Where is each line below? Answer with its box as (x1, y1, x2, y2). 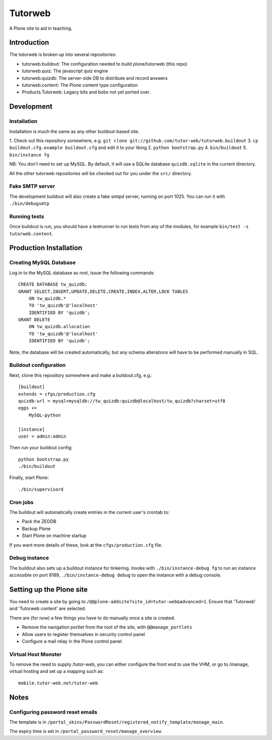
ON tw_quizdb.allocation (28, 324, 90, 330)
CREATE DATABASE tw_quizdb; (18, 282, 88, 287)
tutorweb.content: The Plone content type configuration (22, 82, 138, 88)
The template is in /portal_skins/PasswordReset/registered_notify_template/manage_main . (9, 719, 224, 725)
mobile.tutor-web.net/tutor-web (18, 680, 98, 686)
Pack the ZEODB (22, 518, 56, 524)
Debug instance (9, 554, 49, 561)
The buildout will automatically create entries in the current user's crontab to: (9, 509, 170, 515)
